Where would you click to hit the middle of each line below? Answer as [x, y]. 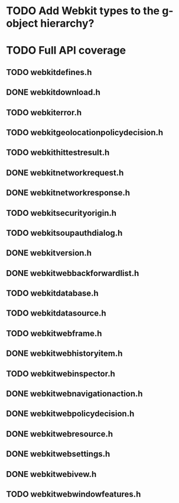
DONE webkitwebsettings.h [58, 454]
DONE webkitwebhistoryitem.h [64, 354]
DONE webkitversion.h [49, 253]
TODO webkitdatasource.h [56, 314]
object [22, 23]
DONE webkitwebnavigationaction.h [74, 394]
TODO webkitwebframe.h [54, 333]
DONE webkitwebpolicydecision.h [70, 414]
